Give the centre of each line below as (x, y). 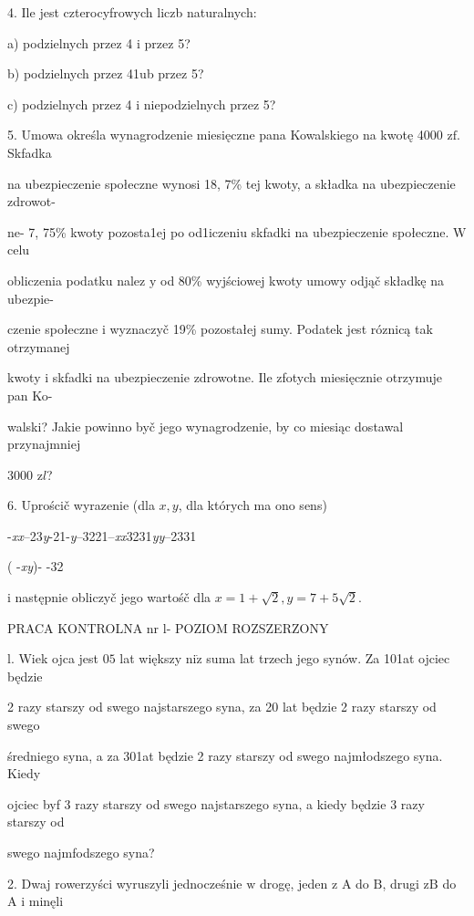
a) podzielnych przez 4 (70, 42)
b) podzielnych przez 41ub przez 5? (106, 73)
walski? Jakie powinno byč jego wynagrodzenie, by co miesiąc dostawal (206, 426)
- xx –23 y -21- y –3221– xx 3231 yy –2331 (102, 535)
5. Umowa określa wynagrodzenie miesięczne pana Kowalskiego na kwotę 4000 (225, 135)
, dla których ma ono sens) (252, 505)
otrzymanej (39, 346)
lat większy (151, 658)
